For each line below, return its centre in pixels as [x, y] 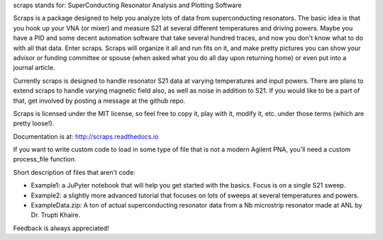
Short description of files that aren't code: [74, 172]
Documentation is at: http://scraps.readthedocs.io [86, 136]
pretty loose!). [34, 123]
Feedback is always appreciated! [61, 228]
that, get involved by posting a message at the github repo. [99, 101]
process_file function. [45, 159]
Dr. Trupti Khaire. [56, 215]
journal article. [34, 68]
